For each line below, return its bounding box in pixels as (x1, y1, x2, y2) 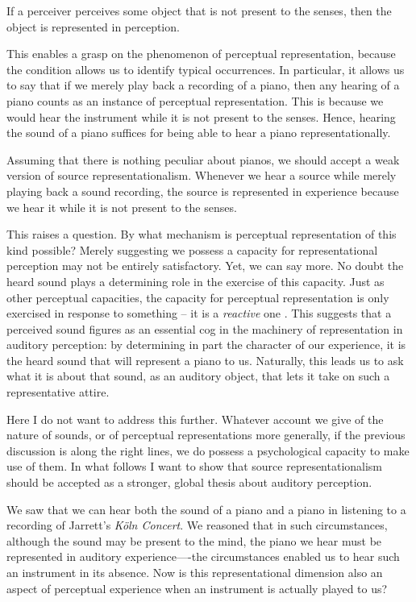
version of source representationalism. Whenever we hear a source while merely (6, 167, 397, 184)
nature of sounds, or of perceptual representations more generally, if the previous (6, 426, 406, 443)
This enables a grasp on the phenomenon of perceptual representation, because (6, 45, 396, 62)
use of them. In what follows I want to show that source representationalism (6, 458, 383, 475)
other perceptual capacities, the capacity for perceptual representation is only (6, 289, 389, 305)
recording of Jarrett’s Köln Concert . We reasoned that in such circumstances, (6, 517, 388, 533)
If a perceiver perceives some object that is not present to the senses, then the (6, 2, 392, 19)
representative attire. (6, 384, 110, 401)
